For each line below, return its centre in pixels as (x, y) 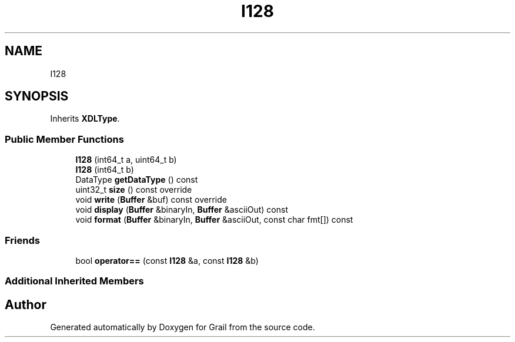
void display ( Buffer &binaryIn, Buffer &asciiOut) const (182, 210)
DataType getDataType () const (137, 180)
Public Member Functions (64, 139)
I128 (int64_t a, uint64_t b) (126, 160)
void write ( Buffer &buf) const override (151, 200)
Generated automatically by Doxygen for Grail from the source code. (183, 327)
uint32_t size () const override (134, 190)
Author (26, 304)
